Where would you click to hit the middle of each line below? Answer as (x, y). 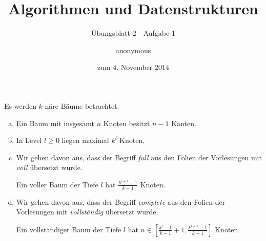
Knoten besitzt (127, 123)
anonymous (133, 50)
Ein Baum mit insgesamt (55, 123)
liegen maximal (85, 140)
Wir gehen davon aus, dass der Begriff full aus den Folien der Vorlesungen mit (139, 157)
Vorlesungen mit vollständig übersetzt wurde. (87, 212)
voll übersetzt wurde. (49, 167)
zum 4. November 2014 (133, 67)
